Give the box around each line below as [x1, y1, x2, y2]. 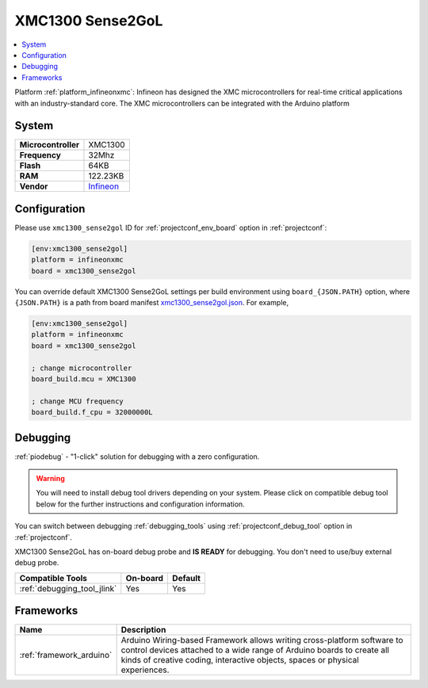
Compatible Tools [19, 572, 87, 583]
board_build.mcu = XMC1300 [31, 375, 136, 384]
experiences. [120, 664, 170, 675]
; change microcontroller [31, 363, 132, 373]
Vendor [19, 181, 48, 192]
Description [120, 625, 166, 636]
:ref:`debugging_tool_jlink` [19, 583, 117, 594]
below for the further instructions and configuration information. [36, 499, 245, 509]
